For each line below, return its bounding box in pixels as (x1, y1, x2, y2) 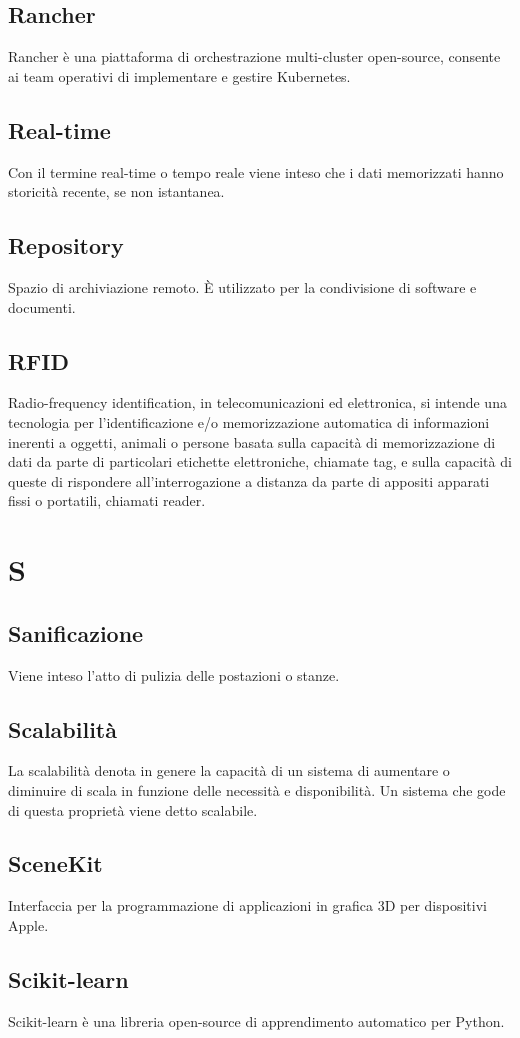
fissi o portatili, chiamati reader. (8, 490, 206, 511)
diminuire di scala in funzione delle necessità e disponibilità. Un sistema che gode (8, 779, 506, 800)
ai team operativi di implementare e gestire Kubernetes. (8, 65, 351, 86)
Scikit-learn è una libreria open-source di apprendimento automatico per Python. (8, 1010, 505, 1031)
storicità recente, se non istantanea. (8, 181, 225, 202)
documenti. (8, 296, 76, 317)
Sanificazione (8, 617, 144, 648)
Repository (8, 230, 124, 261)
